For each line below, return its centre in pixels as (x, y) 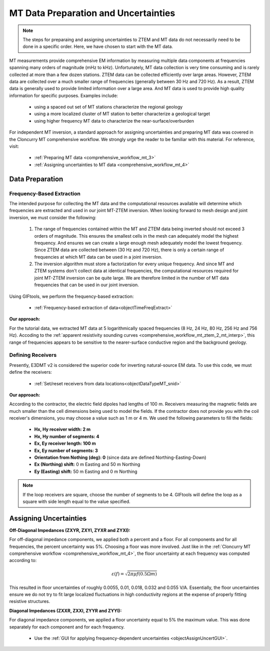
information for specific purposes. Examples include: (64, 96)
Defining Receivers (33, 355)
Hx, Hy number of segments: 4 (67, 436)
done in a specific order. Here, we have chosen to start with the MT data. (98, 47)
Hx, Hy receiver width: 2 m (62, 429)
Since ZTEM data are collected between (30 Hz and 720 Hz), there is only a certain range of (129, 250)
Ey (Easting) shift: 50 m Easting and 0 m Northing (86, 471)
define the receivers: (30, 372)
